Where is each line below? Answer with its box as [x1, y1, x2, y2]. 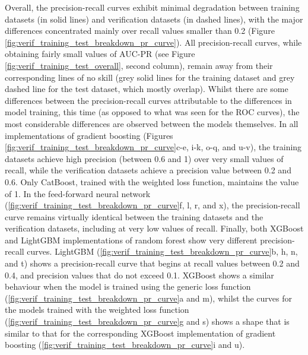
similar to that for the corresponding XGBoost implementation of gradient [5, 327, 276, 339]
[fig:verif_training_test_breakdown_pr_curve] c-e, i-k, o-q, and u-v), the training [5, 141, 302, 153]
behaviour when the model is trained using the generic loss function [5, 280, 251, 293]
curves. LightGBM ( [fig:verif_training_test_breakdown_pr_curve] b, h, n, [27, 245, 298, 258]
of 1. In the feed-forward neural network [5, 187, 151, 199]
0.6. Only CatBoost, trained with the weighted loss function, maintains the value [5, 175, 299, 188]
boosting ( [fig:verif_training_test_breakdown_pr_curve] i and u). [5, 338, 245, 351]
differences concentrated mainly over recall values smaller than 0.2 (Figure [5, 24, 275, 37]
